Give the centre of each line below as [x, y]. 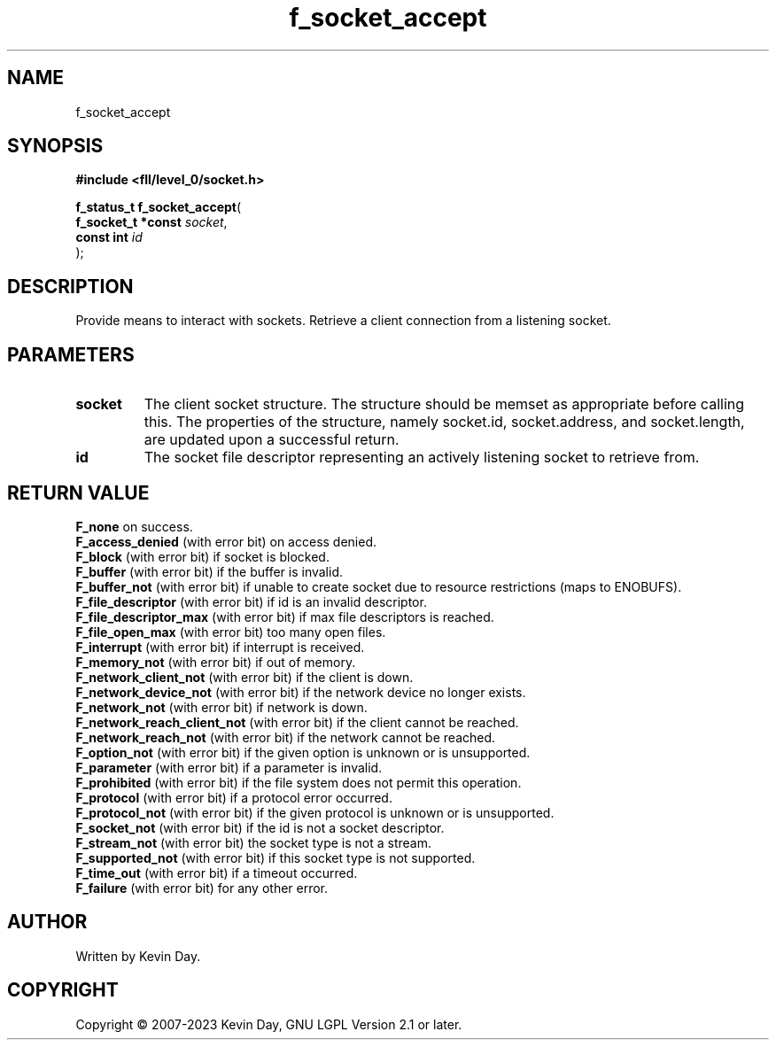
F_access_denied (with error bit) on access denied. [226, 541]
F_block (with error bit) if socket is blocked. [202, 556]
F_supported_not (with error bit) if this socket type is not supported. [275, 857]
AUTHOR [47, 922]
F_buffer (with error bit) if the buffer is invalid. [210, 571]
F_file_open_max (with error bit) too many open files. [231, 632]
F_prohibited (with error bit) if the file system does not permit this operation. [299, 782]
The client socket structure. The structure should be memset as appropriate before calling [444, 404]
